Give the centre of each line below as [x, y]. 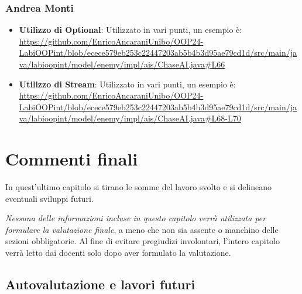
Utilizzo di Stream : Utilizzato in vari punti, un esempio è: [127, 84]
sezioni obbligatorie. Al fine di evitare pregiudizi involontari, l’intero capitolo [143, 241]
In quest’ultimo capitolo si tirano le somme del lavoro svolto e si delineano [139, 187]
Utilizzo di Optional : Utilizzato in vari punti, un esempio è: [131, 30]
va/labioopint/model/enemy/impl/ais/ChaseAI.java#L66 [122, 64]
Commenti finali [72, 159]
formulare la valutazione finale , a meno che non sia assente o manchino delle [142, 229]
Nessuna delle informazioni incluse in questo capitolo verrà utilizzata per [136, 218]
